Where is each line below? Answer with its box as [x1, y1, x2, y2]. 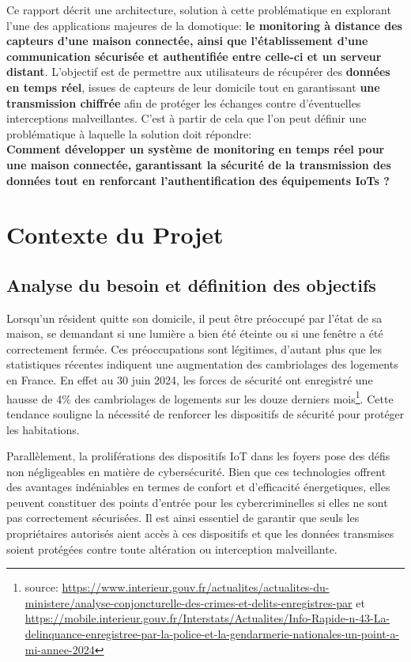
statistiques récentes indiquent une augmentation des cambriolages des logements [6, 356, 398, 373]
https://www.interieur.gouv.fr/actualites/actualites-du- [62, 579, 330, 596]
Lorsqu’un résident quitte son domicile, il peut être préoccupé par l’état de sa [6, 309, 383, 326]
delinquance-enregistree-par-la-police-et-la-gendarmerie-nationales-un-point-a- [25, 626, 400, 642]
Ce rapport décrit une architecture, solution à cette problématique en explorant [6, 2, 391, 17]
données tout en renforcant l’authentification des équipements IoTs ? [6, 172, 390, 188]
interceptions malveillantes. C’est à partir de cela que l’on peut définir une [6, 110, 367, 127]
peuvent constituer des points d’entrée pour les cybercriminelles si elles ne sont [6, 494, 388, 510]
